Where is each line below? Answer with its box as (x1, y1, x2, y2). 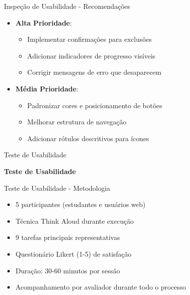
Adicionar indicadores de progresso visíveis (27, 50, 156, 60)
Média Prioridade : (15, 83, 79, 93)
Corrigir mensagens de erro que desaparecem (27, 67, 162, 77)
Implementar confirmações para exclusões (27, 34, 152, 44)
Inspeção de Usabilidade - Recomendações (4, 1, 131, 11)
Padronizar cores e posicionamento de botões (27, 100, 163, 110)
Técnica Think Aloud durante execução (15, 215, 134, 226)
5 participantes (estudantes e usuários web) (15, 199, 146, 209)
